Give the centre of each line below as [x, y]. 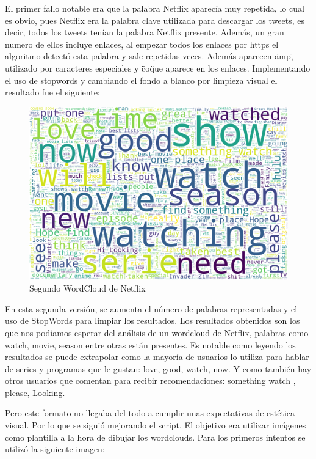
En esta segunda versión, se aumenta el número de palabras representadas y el [151, 308]
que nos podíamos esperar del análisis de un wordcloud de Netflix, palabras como [157, 332]
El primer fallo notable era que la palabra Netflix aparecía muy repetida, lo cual [155, 8]
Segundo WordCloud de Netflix [88, 288]
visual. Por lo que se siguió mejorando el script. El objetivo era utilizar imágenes [156, 425]
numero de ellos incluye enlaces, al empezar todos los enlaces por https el [142, 44]
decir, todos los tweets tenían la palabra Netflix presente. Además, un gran [145, 32]
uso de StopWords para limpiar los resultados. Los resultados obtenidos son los [153, 321]
